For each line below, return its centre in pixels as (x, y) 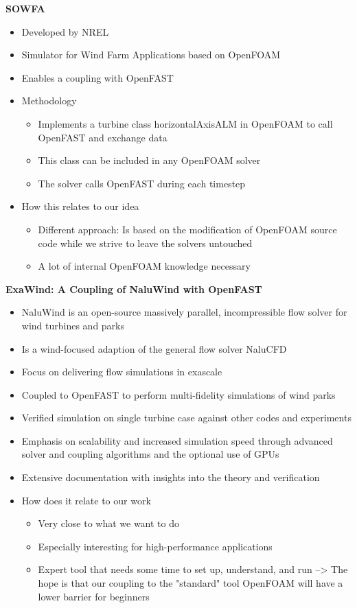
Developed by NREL (65, 31)
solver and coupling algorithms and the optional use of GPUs (150, 454)
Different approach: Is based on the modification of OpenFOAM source (187, 229)
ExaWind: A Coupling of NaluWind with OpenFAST (134, 289)
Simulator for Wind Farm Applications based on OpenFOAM (151, 55)
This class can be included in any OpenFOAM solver (149, 160)
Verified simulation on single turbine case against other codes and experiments (186, 418)
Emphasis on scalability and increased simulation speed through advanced (177, 440)
